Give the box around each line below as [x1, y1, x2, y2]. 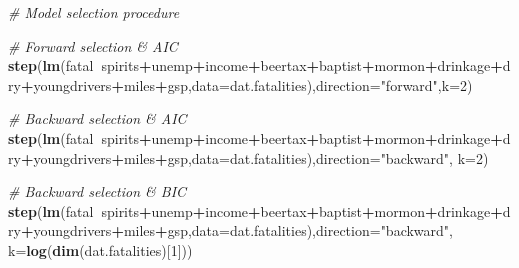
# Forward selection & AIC [8, 35, 178, 56]
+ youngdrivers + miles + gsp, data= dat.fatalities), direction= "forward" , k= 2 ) [20, 74, 473, 95]
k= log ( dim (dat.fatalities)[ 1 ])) [8, 239, 193, 260]
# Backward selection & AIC [8, 108, 187, 129]
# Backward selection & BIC [8, 181, 187, 202]
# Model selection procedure [8, 2, 180, 22]
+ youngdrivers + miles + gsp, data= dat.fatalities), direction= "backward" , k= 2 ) [20, 147, 489, 168]
